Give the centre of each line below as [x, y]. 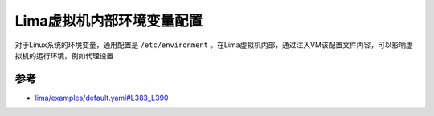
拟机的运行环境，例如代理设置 [64, 55]
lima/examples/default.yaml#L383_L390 [102, 98]
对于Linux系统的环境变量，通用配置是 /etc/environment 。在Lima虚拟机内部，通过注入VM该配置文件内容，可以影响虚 [214, 45]
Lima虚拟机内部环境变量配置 [109, 21]
